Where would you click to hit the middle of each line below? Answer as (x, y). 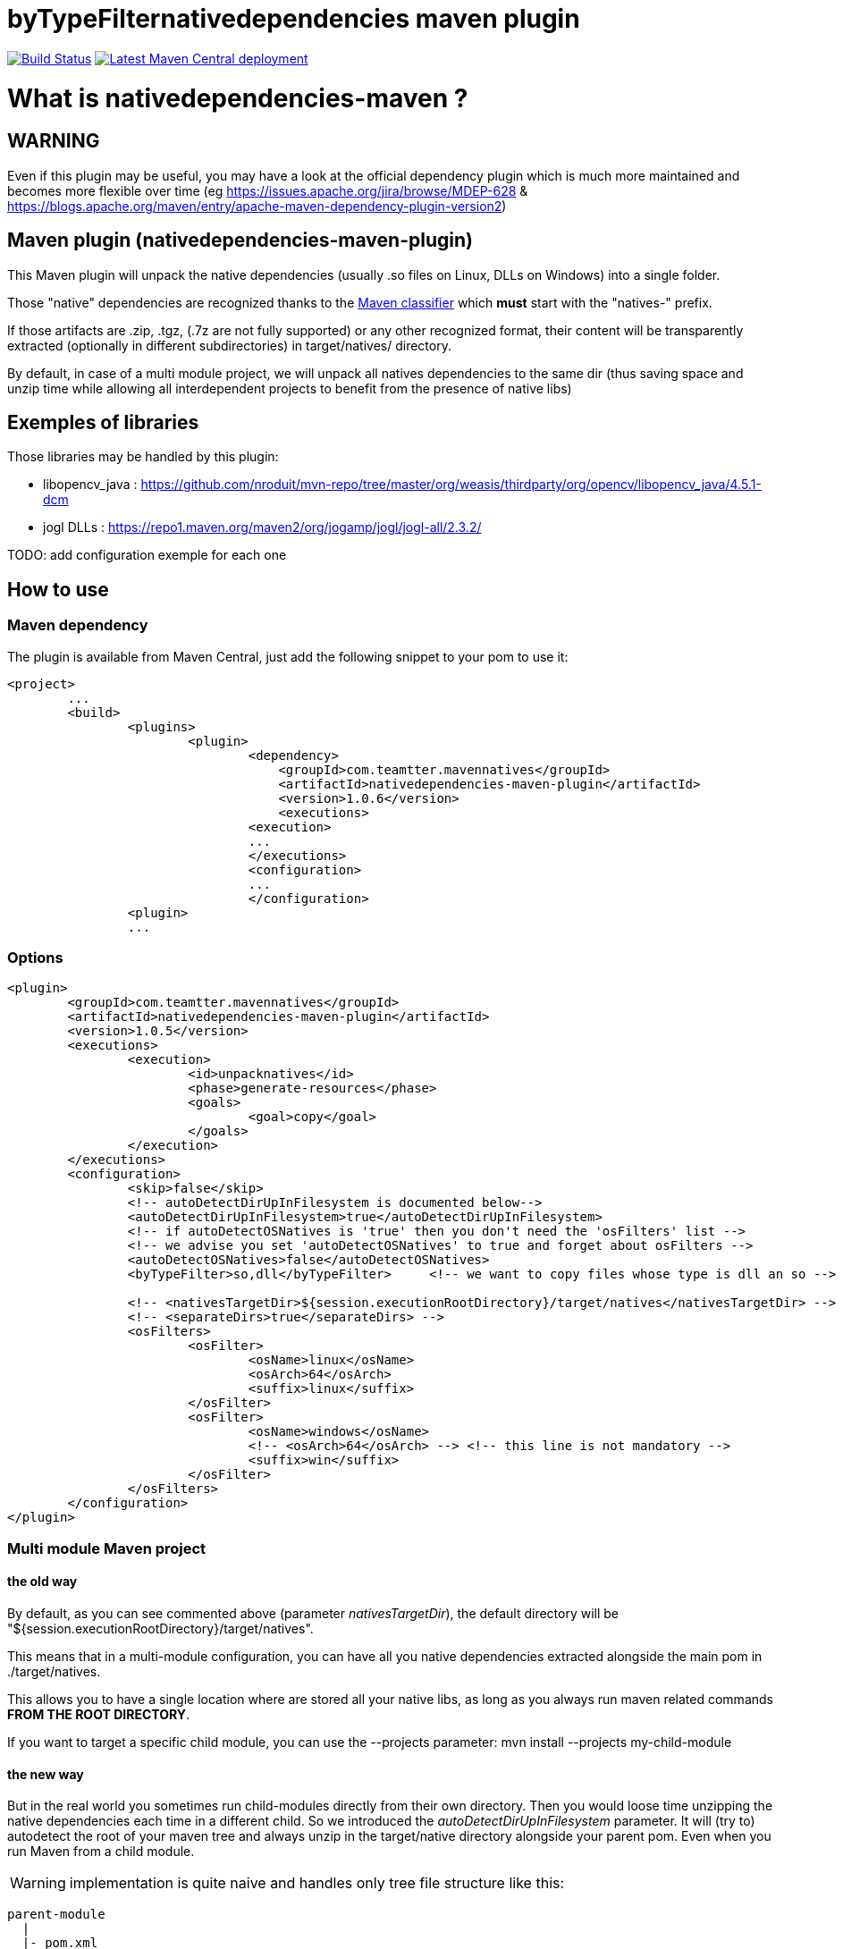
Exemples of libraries (103, 422)
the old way (42, 1582)
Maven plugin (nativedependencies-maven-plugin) (240, 240)
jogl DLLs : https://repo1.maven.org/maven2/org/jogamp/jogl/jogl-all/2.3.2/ (262, 527)
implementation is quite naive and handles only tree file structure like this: (317, 1883)
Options (35, 957)
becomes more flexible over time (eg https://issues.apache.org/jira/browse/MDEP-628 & (268, 190)
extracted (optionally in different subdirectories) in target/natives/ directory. (229, 345)
